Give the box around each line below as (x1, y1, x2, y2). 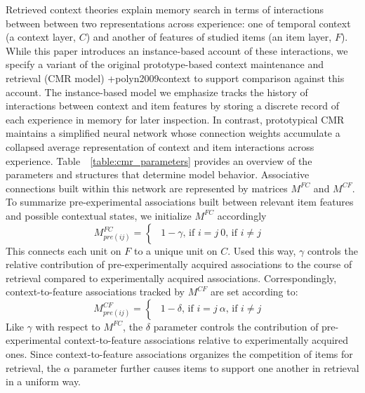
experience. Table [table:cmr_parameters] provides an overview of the (6, 153, 312, 168)
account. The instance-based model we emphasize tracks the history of (6, 84, 308, 99)
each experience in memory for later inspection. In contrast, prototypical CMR (6, 112, 345, 126)
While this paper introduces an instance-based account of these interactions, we (6, 43, 348, 58)
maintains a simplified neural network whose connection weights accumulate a (6, 126, 340, 140)
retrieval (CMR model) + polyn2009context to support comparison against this (6, 70, 345, 85)
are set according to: (211, 284, 298, 299)
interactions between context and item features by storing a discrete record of (6, 98, 339, 113)
